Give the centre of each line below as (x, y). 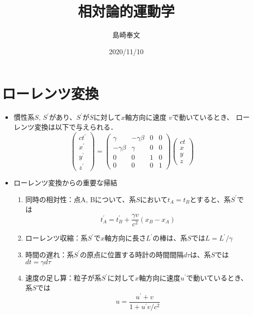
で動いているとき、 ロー (211, 117)
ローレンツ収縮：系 (56, 238)
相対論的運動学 (126, 11)
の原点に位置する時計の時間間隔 (132, 254)
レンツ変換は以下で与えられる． (65, 126)
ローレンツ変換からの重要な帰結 (65, 183)
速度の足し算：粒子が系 (63, 278)
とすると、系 (210, 199)
